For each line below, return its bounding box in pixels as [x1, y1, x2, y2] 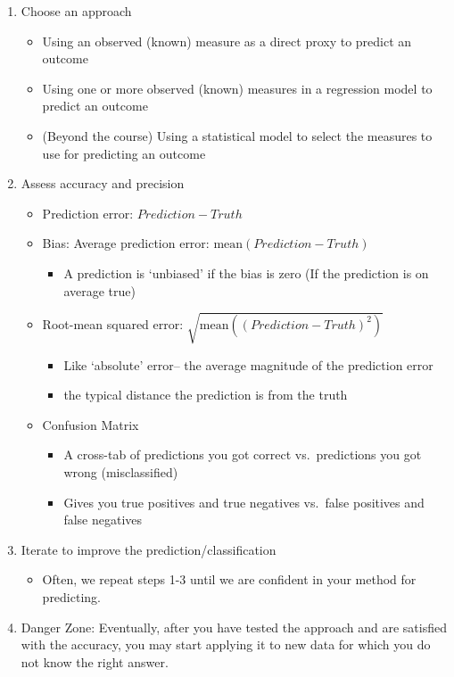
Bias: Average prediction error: [42, 234, 210, 252]
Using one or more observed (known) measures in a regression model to [42, 78, 433, 97]
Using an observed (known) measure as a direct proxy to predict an [42, 31, 412, 50]
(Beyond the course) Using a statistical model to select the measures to [42, 126, 433, 144]
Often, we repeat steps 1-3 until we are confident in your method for [42, 570, 417, 589]
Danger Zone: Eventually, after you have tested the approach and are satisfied [21, 617, 447, 636]
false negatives [63, 510, 143, 529]
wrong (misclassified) [63, 463, 178, 482]
